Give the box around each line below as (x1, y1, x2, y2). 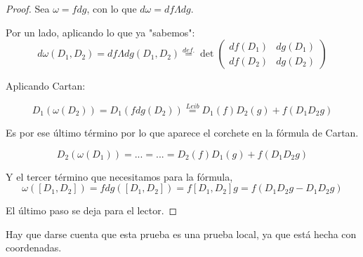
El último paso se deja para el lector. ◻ (6, 203, 178, 218)
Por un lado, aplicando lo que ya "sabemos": (6, 25, 195, 39)
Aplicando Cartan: (6, 78, 86, 93)
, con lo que (86, 1, 137, 15)
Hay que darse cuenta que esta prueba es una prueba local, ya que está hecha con (6, 226, 357, 241)
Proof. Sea (6, 1, 50, 15)
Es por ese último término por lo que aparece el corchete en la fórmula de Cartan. (6, 125, 359, 139)
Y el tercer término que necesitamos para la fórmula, (6, 169, 233, 183)
